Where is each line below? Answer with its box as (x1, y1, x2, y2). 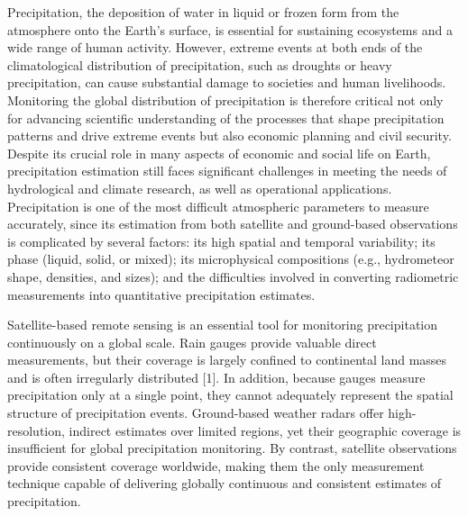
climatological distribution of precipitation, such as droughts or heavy (7, 55, 392, 74)
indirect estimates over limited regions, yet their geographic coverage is (69, 421, 462, 439)
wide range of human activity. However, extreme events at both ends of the (7, 38, 423, 57)
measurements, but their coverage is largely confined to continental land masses (7, 350, 447, 369)
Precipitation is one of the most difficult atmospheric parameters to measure (7, 196, 429, 215)
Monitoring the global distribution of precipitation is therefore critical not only (7, 90, 444, 109)
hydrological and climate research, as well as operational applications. (7, 178, 392, 197)
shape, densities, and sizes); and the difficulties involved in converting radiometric (7, 267, 459, 285)
